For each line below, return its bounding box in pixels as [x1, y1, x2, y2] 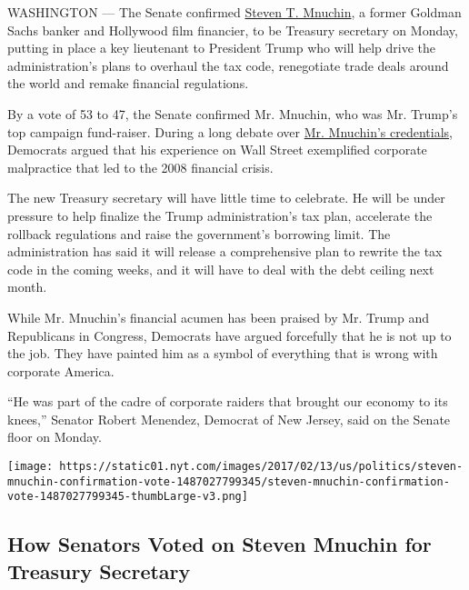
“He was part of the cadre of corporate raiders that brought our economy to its [7, 392, 448, 411]
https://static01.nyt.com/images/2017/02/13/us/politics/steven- [59, 460, 464, 474]
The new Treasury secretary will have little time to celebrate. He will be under [7, 188, 445, 207]
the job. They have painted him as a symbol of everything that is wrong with [7, 344, 438, 363]
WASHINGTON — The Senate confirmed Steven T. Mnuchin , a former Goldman [7, 3, 462, 21]
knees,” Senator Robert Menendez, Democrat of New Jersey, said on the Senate [7, 409, 451, 428]
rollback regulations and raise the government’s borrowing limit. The [7, 224, 391, 243]
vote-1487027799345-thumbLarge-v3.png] [7, 490, 248, 504]
